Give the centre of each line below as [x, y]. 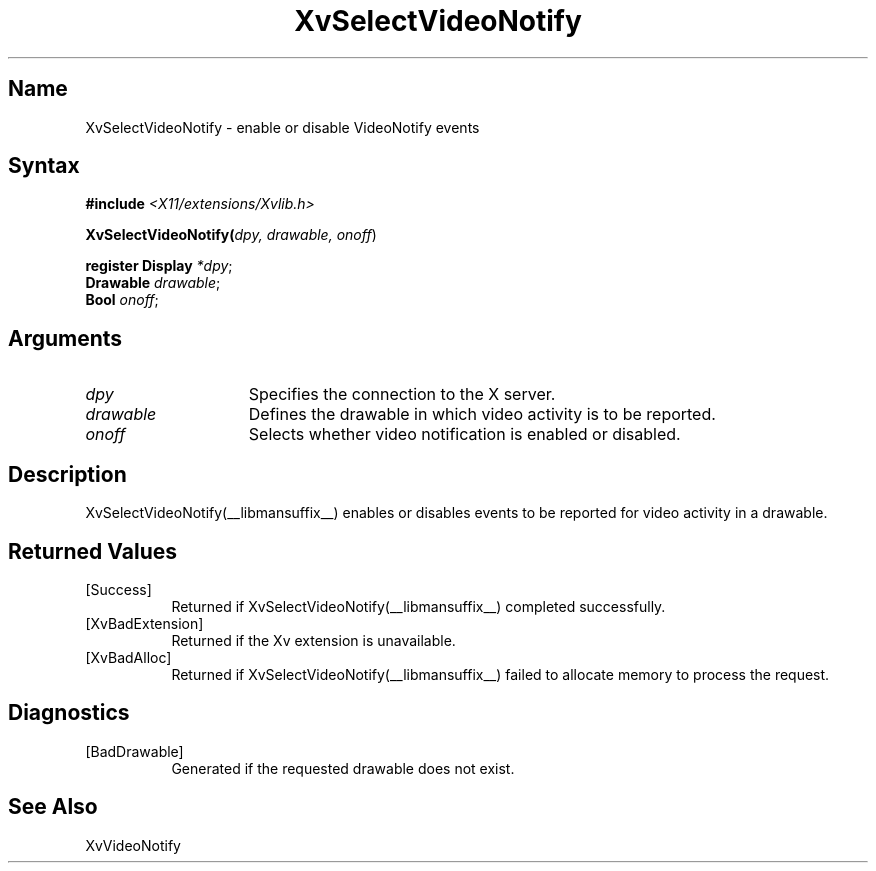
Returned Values [92, 551]
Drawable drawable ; [153, 283]
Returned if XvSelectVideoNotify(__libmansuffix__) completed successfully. [418, 606]
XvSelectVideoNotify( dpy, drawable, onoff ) [231, 235]
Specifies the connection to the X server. [402, 394]
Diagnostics [69, 713]
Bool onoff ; [122, 300]
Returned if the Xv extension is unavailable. [313, 640]
